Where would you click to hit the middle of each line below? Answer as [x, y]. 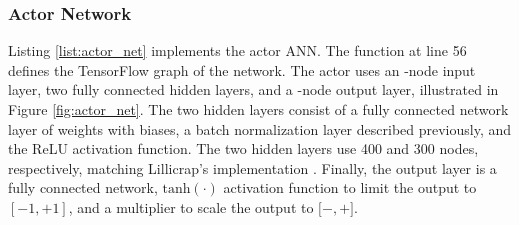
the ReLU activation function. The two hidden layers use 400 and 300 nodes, [243, 148]
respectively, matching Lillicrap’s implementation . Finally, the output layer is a [252, 167]
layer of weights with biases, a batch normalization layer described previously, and [260, 128]
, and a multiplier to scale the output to [191, 206]
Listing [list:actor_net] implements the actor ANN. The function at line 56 [237, 50]
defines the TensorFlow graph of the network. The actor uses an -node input [242, 69]
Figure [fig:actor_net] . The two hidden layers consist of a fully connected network [258, 109]
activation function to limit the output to [350, 187]
